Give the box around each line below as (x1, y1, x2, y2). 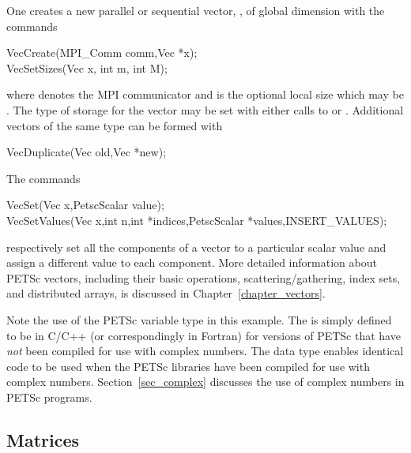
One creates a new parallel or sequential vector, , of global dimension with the (6, 2, 385, 18)
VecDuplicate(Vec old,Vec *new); (6, 144, 167, 160)
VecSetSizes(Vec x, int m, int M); (6, 59, 168, 76)
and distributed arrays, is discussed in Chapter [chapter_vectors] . (6, 285, 326, 301)
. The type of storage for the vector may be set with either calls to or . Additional (6, 101, 404, 118)
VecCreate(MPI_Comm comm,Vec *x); (6, 44, 198, 61)
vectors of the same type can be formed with (6, 117, 223, 133)
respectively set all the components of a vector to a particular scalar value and (6, 238, 386, 255)
